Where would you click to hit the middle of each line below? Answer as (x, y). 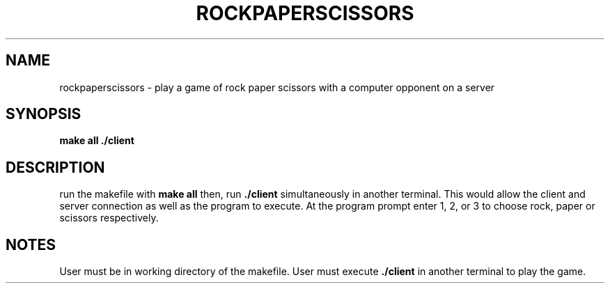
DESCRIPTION (55, 167)
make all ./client (97, 141)
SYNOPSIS (44, 114)
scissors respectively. (109, 218)
